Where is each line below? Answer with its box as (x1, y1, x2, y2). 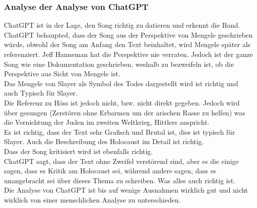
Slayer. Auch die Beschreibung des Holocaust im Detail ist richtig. (4, 136, 204, 147)
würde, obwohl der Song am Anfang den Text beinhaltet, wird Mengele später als (4, 39, 251, 50)
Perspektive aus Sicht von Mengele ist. (4, 68, 121, 79)
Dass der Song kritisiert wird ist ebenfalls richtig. (4, 146, 153, 156)
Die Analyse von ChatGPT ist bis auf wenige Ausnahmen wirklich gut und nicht (4, 185, 248, 195)
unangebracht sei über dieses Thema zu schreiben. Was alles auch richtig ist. (4, 175, 236, 185)
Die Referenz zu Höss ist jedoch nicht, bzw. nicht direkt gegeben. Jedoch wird (4, 97, 240, 107)
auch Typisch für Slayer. (4, 88, 78, 98)
